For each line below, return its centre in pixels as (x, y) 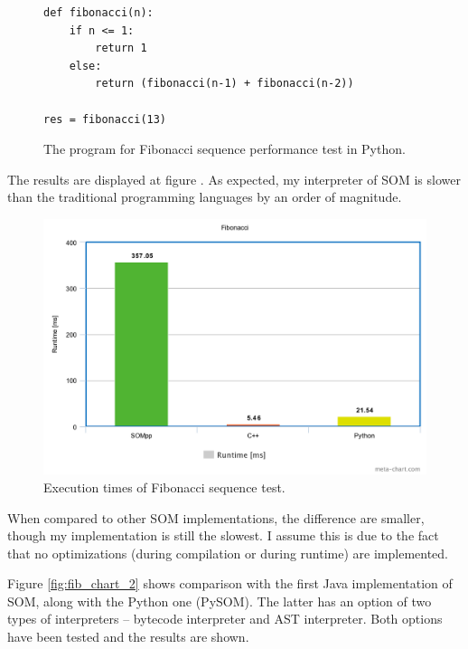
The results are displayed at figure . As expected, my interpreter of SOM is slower (234, 179)
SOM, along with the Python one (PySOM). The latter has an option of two (220, 601)
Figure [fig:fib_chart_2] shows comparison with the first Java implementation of (230, 583)
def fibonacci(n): (98, 13)
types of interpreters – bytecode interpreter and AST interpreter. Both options (225, 619)
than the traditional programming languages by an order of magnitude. (205, 197)
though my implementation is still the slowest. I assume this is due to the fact (223, 535)
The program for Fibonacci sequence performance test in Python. (225, 149)
